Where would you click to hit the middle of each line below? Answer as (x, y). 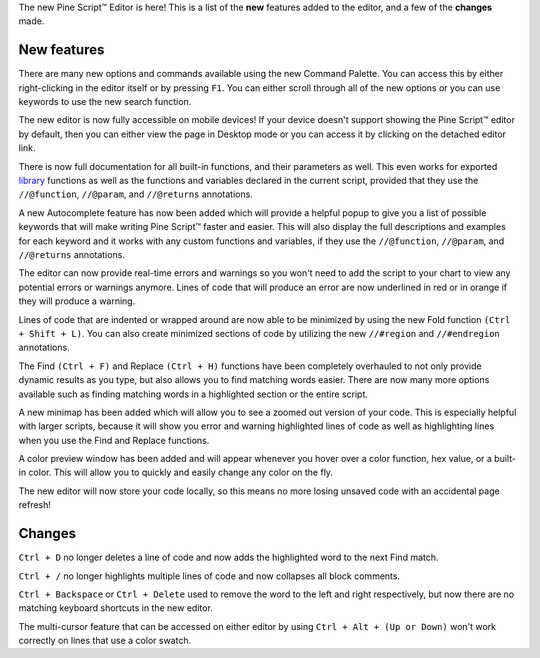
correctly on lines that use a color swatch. (105, 641)
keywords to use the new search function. (105, 102)
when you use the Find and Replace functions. (114, 440)
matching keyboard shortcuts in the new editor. (116, 608)
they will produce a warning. (77, 301)
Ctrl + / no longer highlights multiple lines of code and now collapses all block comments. (209, 576)
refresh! (35, 505)
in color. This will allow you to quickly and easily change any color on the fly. (176, 472)
